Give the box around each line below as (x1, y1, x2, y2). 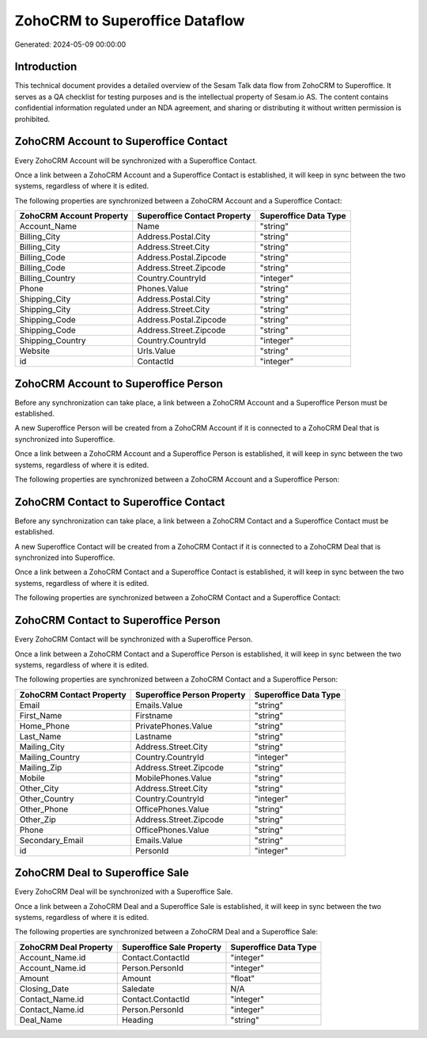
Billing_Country (19, 273, 76, 284)
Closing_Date (19, 983, 70, 994)
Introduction (14, 60, 77, 74)
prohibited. (14, 114, 51, 124)
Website (19, 345, 51, 356)
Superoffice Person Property (134, 689, 246, 700)
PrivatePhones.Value (134, 721, 213, 732)
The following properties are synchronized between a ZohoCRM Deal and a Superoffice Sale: (14, 927, 318, 937)
